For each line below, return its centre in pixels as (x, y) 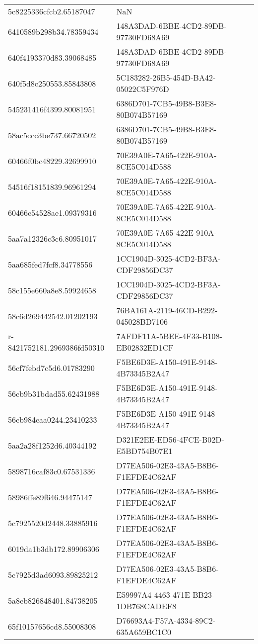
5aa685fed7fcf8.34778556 (50, 264)
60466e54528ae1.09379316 (52, 212)
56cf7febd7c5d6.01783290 (51, 368)
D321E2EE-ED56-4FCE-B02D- (170, 439)
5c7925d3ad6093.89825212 (53, 574)
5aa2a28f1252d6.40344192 (52, 445)
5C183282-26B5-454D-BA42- (166, 77)
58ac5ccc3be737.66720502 (52, 135)
